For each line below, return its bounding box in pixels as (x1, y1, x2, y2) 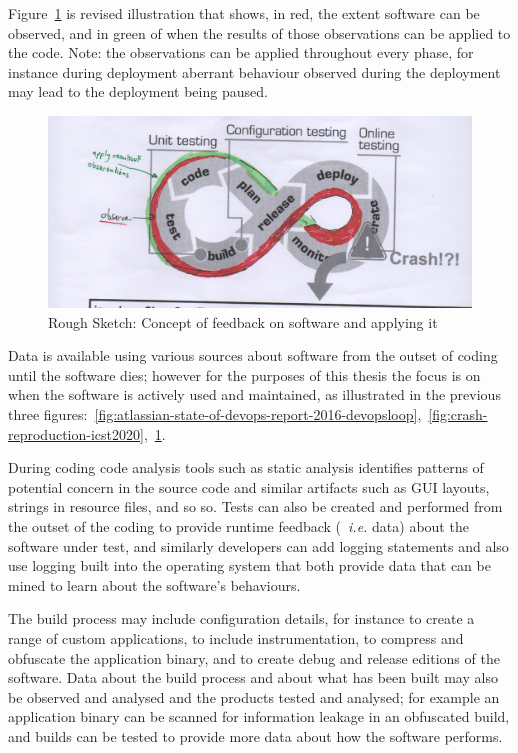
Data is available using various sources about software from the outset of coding (8, 345, 498, 366)
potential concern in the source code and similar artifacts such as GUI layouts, (8, 476, 490, 497)
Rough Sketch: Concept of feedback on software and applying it (48, 311, 438, 332)
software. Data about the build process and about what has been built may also (8, 667, 498, 688)
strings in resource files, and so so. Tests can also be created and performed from (8, 496, 503, 517)
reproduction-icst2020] (8, 423, 144, 444)
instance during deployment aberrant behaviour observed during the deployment (8, 61, 501, 82)
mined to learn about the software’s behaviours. (8, 574, 301, 595)
